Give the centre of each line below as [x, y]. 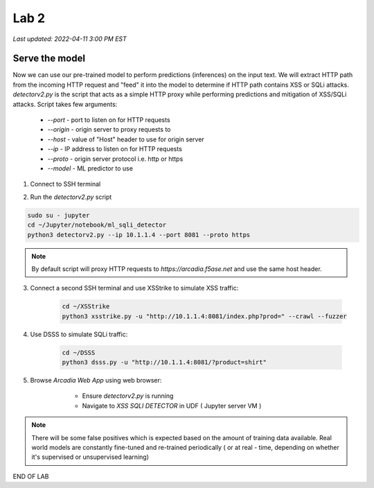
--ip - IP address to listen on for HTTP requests [115, 149]
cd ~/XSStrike [86, 306]
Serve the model [49, 59]
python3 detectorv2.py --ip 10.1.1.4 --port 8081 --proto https [139, 235]
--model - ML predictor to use [90, 168]
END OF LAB [31, 476]
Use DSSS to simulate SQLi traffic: [79, 334]
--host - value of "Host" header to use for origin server [126, 139]
